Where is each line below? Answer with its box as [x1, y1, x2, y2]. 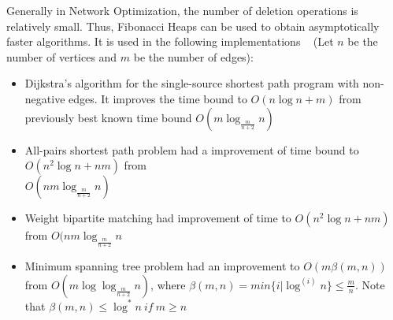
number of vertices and [6, 48, 117, 65]
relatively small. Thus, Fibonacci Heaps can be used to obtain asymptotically [6, 17, 380, 34]
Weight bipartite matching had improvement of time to [24, 210, 291, 226]
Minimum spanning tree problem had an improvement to [24, 258, 300, 274]
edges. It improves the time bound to [69, 90, 247, 106]
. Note [355, 276, 385, 292]
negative [24, 90, 65, 106]
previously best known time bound [24, 109, 192, 125]
